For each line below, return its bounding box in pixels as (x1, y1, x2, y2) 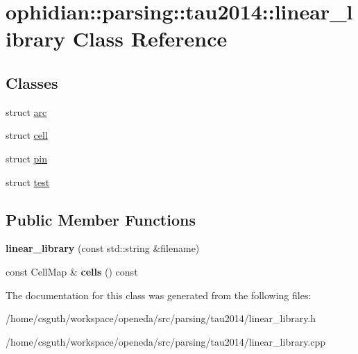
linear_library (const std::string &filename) (6, 241, 200, 255)
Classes (6, 71, 58, 93)
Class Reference (72, 24, 228, 53)
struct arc (6, 104, 47, 119)
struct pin (6, 151, 48, 165)
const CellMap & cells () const (6, 264, 138, 278)
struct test (6, 174, 50, 189)
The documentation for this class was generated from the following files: (6, 287, 312, 302)
